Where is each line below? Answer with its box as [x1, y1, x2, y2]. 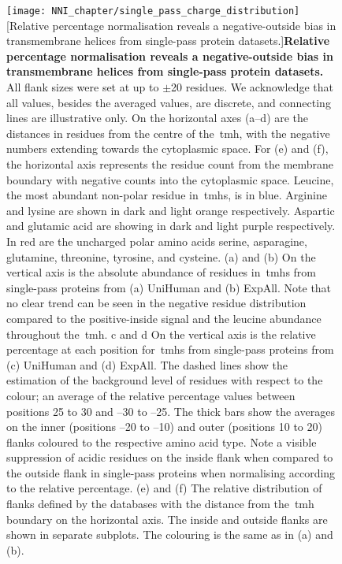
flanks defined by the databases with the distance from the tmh [6, 495, 314, 512]
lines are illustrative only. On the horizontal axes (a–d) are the [6, 109, 309, 126]
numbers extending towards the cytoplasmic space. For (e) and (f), [6, 140, 329, 157]
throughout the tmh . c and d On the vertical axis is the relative [6, 325, 316, 342]
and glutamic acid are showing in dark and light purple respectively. [6, 217, 336, 234]
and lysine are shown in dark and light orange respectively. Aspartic [6, 202, 335, 218]
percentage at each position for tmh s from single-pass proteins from [6, 341, 334, 358]
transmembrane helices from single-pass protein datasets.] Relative [6, 32, 330, 49]
